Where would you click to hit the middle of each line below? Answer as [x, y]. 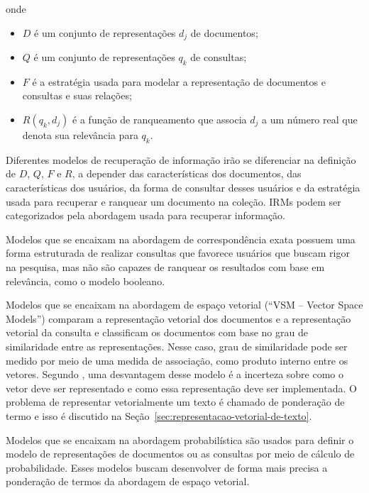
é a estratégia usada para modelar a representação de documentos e [179, 81]
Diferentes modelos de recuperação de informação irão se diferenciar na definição [181, 159]
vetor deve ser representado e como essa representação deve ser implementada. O [181, 388]
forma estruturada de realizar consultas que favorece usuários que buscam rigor [178, 253]
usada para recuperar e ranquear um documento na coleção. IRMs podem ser [174, 201]
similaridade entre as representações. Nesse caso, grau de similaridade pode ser [177, 346]
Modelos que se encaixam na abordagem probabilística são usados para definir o [180, 439]
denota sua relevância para [80, 135]
